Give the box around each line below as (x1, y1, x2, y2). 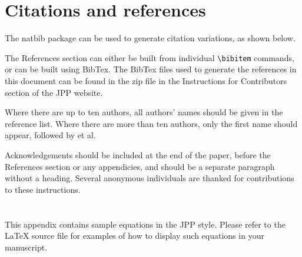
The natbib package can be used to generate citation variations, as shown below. (5, 32, 296, 44)
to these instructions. (5, 183, 81, 195)
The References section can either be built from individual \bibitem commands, (5, 51, 294, 64)
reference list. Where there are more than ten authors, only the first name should (5, 117, 298, 129)
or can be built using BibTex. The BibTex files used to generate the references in (5, 63, 297, 75)
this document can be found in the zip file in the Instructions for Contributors (5, 74, 287, 86)
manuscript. (5, 241, 48, 253)
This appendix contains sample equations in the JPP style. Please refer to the (5, 218, 286, 230)
